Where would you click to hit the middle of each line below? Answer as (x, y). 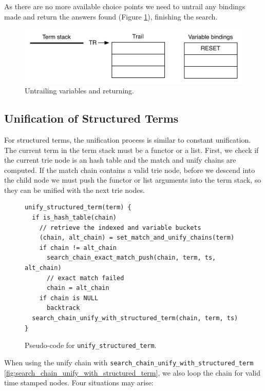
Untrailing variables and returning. (80, 91)
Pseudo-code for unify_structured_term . (91, 345)
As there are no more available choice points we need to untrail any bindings (125, 6)
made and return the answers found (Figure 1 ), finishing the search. (111, 16)
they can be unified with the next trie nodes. (74, 190)
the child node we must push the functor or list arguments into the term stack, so (133, 180)
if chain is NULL (69, 298)
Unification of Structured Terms (91, 118)
